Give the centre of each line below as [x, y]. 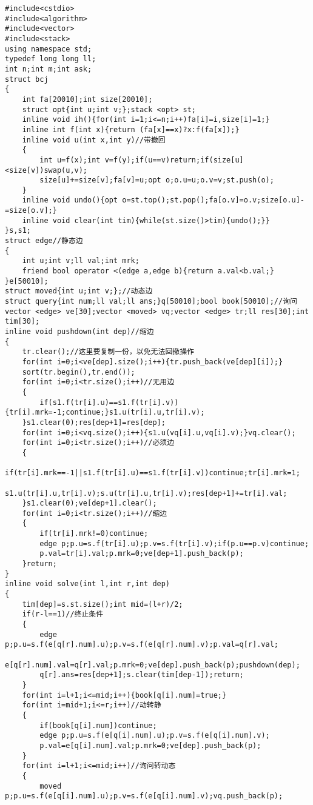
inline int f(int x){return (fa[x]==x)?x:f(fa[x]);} [131, 129]
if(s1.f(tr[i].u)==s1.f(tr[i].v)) [109, 402]
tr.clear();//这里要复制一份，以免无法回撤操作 [108, 352]
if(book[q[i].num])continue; [98, 725]
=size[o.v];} [31, 211]
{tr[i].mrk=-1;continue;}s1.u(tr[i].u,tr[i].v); [105, 413]
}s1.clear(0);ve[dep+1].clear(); [89, 503]
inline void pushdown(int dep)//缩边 [79, 332]
